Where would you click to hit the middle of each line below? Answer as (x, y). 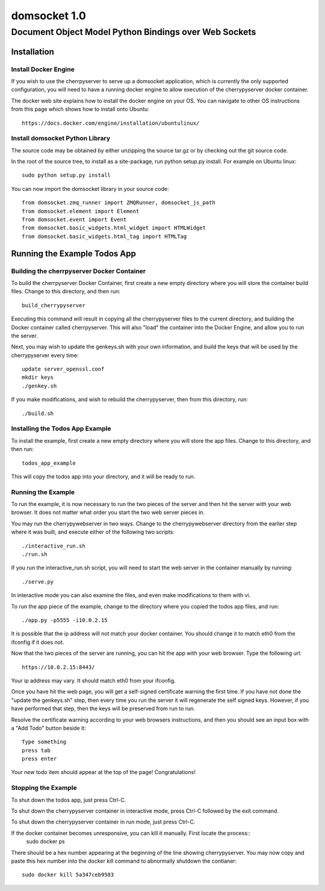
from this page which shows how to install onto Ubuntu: (80, 109)
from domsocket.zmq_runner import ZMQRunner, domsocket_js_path (119, 203)
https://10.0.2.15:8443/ (58, 667)
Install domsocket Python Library (61, 139)
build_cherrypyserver (54, 305)
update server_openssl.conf (63, 369)
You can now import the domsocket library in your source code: (90, 189)
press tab (36, 750)
